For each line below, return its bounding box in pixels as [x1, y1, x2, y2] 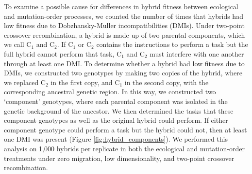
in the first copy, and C [50, 77, 120, 87]
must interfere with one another [150, 48, 244, 58]
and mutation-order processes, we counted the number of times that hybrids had [4, 11, 243, 21]
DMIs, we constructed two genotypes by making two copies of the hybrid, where [4, 68, 242, 78]
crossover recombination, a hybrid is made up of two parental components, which [4, 29, 245, 40]
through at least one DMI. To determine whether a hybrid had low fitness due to [4, 58, 245, 68]
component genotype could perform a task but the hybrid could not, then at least [4, 124, 247, 134]
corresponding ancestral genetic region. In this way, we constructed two [4, 87, 216, 97]
